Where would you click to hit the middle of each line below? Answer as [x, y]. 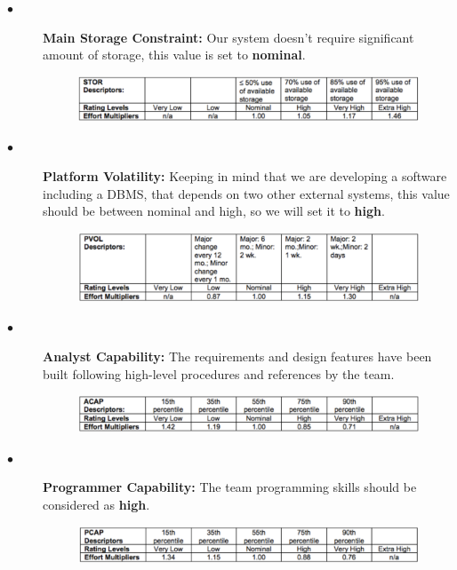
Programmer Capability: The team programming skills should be [230, 487]
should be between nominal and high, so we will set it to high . [214, 211]
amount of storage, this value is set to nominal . [174, 55]
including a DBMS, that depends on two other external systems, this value [246, 193]
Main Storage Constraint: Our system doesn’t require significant [228, 37]
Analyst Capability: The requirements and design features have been [237, 356]
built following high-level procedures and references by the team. [219, 373]
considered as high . [96, 504]
